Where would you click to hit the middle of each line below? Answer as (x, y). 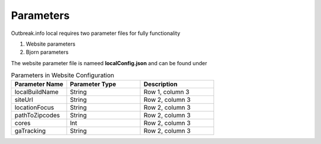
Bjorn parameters (47, 52)
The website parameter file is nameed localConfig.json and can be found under (109, 63)
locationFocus (34, 108)
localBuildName (37, 92)
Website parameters (51, 44)
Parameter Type (93, 84)
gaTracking (30, 131)
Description (160, 84)
